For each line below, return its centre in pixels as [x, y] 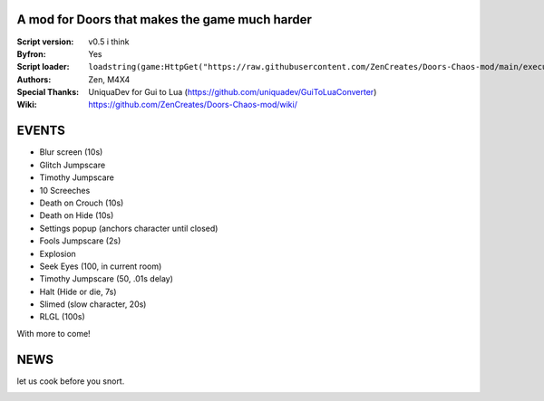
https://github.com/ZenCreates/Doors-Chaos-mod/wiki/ [193, 105]
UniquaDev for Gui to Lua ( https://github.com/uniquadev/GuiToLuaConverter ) [233, 92]
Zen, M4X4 [109, 79]
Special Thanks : [48, 92]
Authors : [34, 79]
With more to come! [53, 333]
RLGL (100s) [62, 317]
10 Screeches [65, 190]
